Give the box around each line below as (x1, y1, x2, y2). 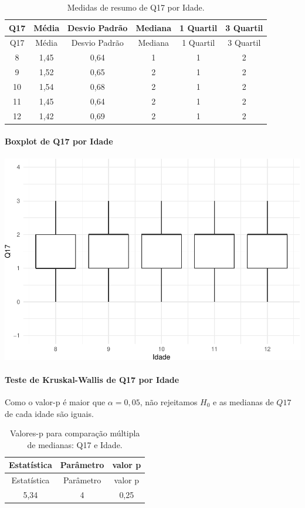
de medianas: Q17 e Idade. (27, 438, 123, 450)
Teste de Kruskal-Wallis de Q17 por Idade (5, 373, 179, 385)
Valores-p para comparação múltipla (9, 427, 140, 439)
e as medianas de (213, 395, 274, 408)
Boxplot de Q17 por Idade (5, 135, 113, 147)
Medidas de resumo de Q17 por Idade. (67, 1, 205, 13)
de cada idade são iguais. (5, 407, 94, 419)
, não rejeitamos (140, 395, 198, 408)
